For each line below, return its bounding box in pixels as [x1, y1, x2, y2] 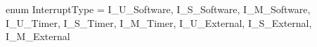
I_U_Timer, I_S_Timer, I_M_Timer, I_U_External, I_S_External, [6, 15, 312, 30]
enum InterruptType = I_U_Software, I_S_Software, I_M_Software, [6, 2, 311, 16]
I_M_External [6, 29, 70, 44]
